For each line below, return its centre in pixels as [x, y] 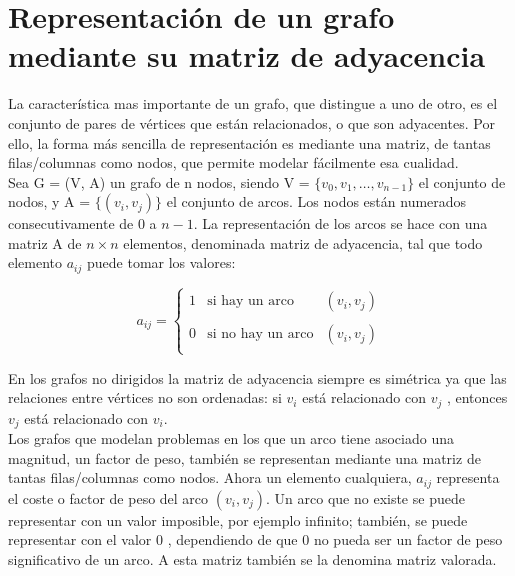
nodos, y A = [49, 201]
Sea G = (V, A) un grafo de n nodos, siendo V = [159, 181]
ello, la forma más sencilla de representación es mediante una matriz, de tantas [249, 142]
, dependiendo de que [232, 539]
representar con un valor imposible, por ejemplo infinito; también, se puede [238, 519]
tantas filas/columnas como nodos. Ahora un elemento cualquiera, [210, 477]
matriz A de [45, 242]
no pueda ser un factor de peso [408, 539]
